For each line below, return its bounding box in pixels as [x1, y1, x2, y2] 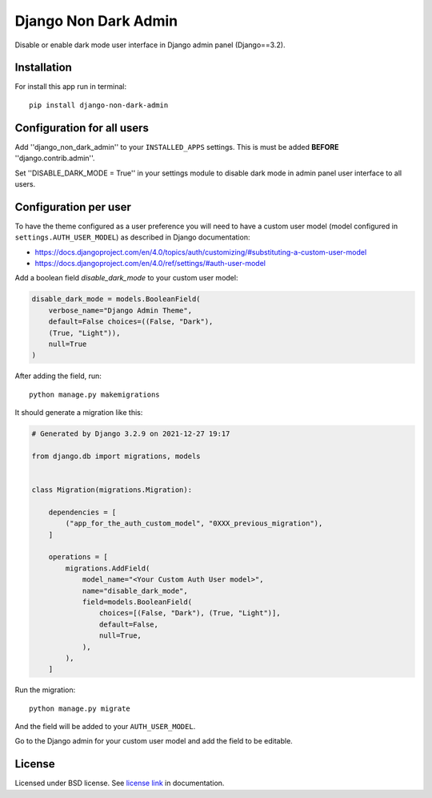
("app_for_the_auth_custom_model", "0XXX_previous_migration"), [65, 519, 323, 528]
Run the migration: [14, 685, 76, 695]
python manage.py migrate [29, 703, 131, 713]
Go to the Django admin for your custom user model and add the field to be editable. [14, 736, 294, 746]
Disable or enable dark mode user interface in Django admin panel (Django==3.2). [14, 40, 286, 50]
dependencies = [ [48, 507, 117, 517]
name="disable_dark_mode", [82, 586, 188, 595]
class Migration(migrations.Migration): [31, 486, 192, 494]
